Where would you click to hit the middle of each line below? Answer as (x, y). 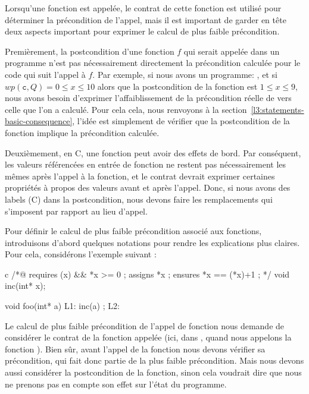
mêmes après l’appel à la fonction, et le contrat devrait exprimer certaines (140, 176)
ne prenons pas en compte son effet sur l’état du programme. (116, 384)
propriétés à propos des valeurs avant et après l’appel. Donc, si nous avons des (148, 187)
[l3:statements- (277, 109)
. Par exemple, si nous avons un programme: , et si (185, 74)
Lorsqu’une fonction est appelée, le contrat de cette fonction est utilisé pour (143, 8)
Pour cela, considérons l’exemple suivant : (81, 254)
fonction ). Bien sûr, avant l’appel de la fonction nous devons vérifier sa (135, 349)
